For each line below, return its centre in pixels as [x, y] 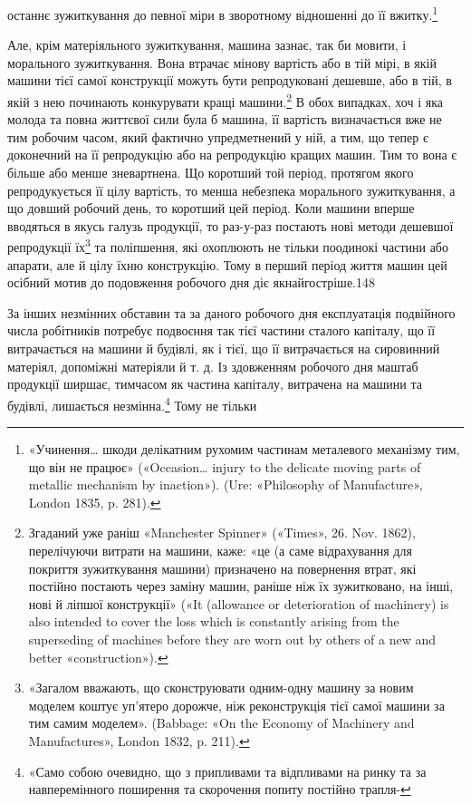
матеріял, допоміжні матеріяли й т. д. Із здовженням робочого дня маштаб [213, 366]
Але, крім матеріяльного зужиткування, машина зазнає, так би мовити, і [207, 45]
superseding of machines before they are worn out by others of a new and [232, 639]
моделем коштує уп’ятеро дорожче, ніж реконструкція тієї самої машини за [236, 705]
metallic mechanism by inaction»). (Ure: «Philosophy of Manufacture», [226, 484]
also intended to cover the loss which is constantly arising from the [214, 621]
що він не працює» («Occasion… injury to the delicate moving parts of [225, 466]
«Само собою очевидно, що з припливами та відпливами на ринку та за [227, 771]
